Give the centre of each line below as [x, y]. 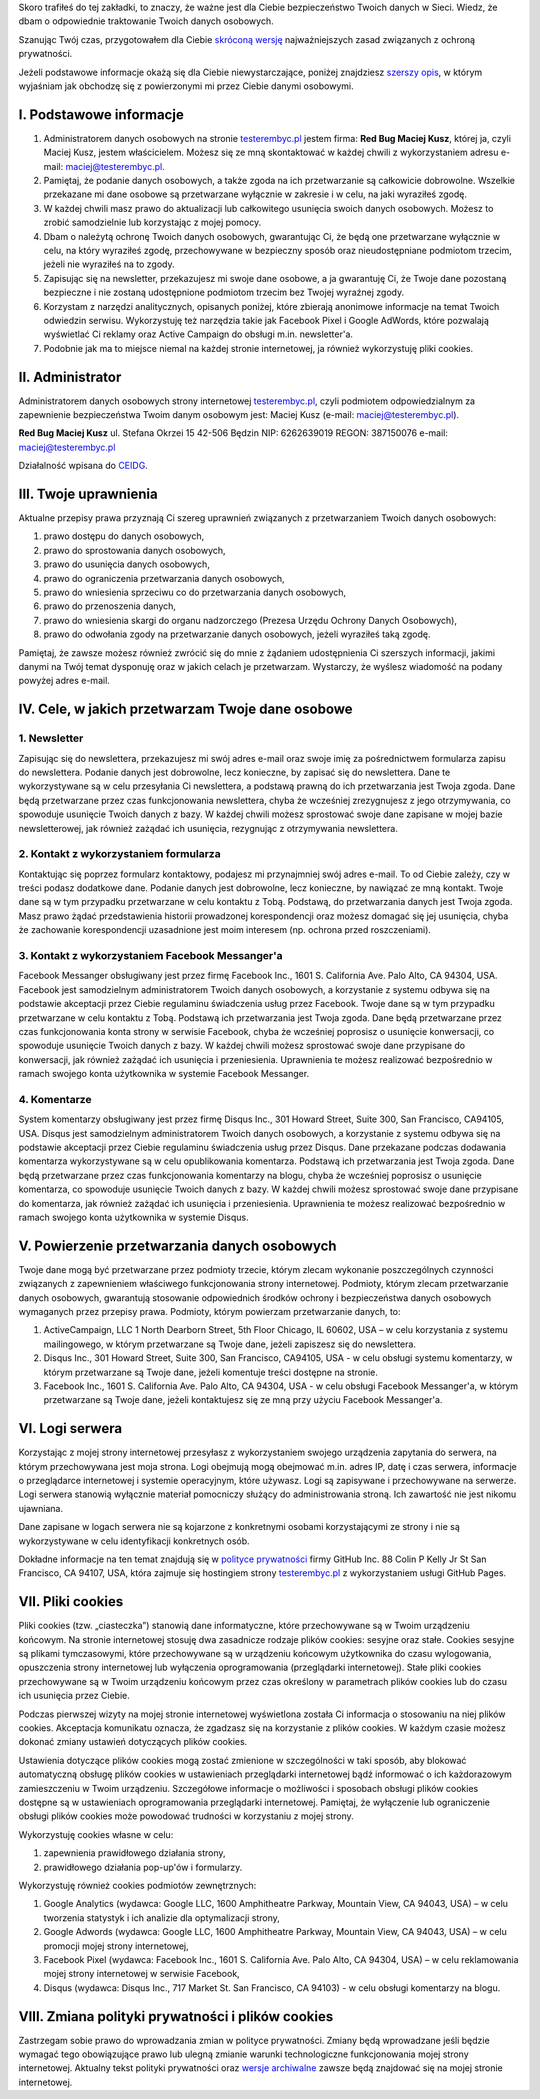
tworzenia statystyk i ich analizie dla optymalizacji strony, [161, 1917]
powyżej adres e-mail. [64, 681]
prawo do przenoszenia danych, [110, 606]
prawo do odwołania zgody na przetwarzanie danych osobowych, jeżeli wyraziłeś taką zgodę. [237, 634]
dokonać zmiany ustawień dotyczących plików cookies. [133, 1742]
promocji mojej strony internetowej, [116, 1946]
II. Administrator [70, 376]
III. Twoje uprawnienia [88, 494]
